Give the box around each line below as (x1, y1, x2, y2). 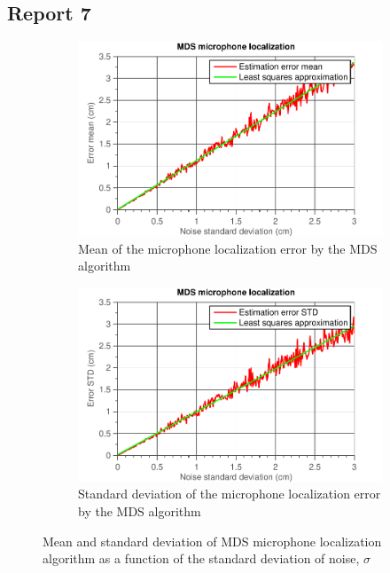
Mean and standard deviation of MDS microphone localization (43, 531, 382, 550)
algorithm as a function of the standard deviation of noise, (43, 549, 360, 568)
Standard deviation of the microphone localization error (78, 484, 381, 503)
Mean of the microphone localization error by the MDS (78, 239, 378, 257)
